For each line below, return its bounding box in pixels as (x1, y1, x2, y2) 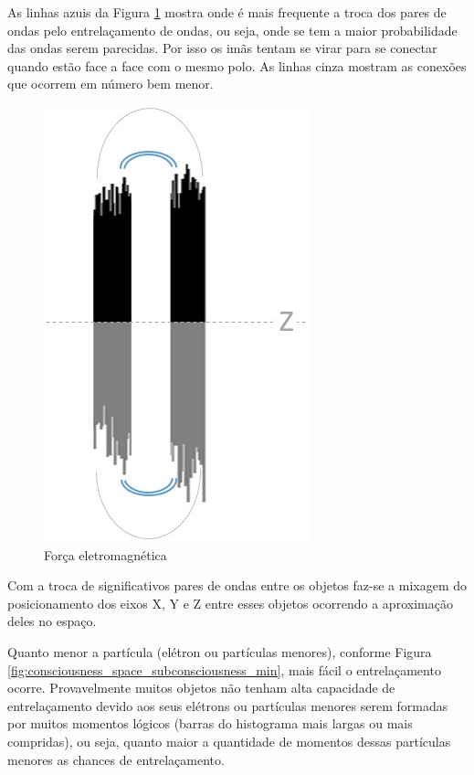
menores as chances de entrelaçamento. (7, 749, 225, 769)
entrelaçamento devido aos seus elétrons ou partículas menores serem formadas (7, 695, 448, 715)
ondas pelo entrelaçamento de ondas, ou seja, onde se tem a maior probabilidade (7, 20, 458, 39)
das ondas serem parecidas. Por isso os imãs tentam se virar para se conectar (7, 38, 437, 58)
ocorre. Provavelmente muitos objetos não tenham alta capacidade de (7, 678, 395, 697)
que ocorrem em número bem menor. (7, 74, 214, 93)
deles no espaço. (7, 611, 97, 631)
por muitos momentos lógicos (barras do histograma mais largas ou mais (7, 714, 413, 733)
